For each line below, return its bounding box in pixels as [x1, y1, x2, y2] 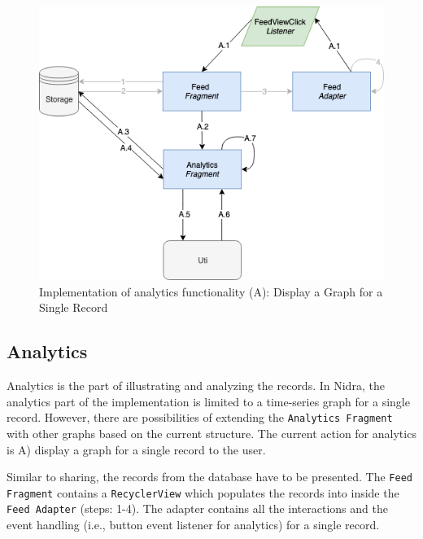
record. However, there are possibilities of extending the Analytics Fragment [7, 409, 393, 426]
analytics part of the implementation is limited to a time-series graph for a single [7, 392, 410, 410]
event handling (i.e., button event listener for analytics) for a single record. [7, 516, 380, 533]
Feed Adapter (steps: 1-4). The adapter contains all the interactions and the [7, 500, 388, 517]
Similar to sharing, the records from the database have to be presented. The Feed [7, 468, 412, 485]
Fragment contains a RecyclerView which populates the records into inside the [7, 484, 399, 501]
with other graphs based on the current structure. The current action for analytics [7, 424, 416, 441]
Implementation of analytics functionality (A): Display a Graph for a [39, 283, 383, 300]
